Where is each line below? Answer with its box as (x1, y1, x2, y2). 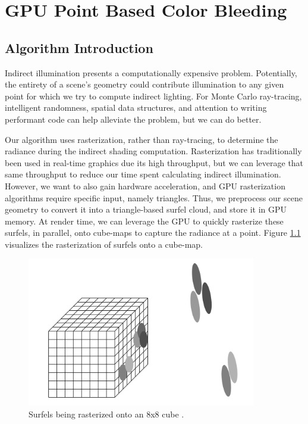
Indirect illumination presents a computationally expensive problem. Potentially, (5, 66, 297, 79)
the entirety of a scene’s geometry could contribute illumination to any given (5, 78, 284, 91)
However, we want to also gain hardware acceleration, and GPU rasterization (5, 179, 285, 192)
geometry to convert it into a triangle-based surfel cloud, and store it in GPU (5, 203, 287, 216)
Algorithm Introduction (5, 38, 153, 57)
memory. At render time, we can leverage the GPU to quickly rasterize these (5, 214, 284, 227)
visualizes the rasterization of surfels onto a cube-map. (5, 238, 203, 250)
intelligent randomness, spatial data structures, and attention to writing (5, 101, 267, 114)
